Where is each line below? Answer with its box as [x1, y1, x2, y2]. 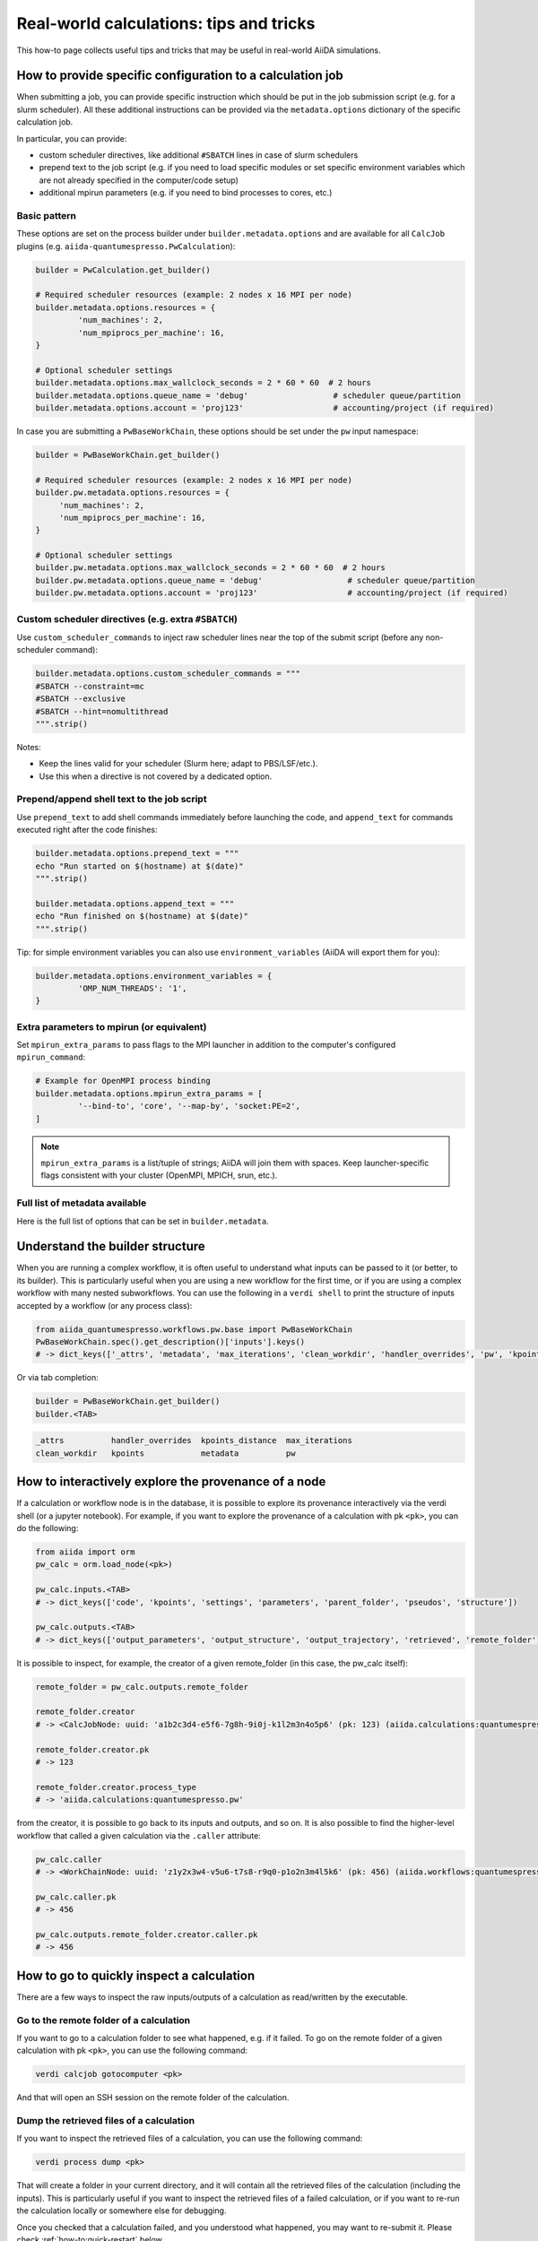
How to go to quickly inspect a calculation [16, 1968, 256, 1983]
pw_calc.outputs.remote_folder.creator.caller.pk [35, 1929, 258, 1940]
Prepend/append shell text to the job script [16, 793, 207, 806]
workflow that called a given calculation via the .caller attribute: [16, 1830, 262, 1841]
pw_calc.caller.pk [35, 1891, 117, 1902]
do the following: [16, 1522, 79, 1533]
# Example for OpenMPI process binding [35, 1076, 211, 1086]
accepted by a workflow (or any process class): [16, 1300, 193, 1311]
